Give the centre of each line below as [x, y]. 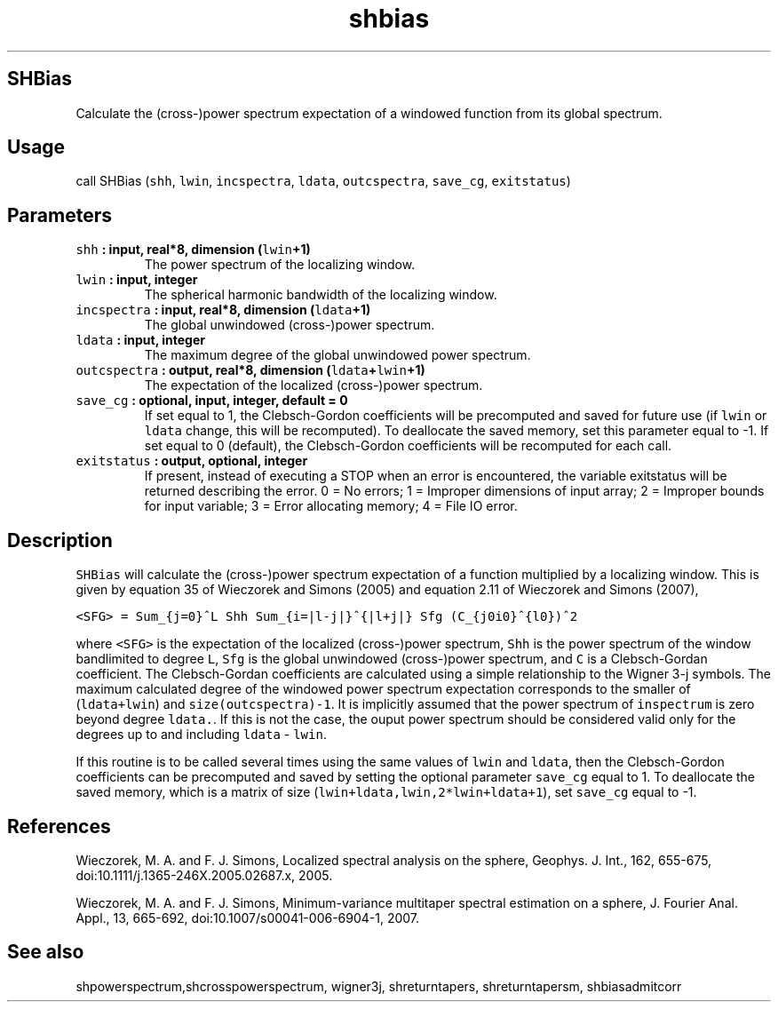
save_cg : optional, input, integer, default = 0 [212, 401]
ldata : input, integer [140, 340]
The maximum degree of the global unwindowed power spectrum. [337, 355]
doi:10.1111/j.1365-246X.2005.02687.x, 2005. [204, 875]
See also [46, 952]
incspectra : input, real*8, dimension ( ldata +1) [223, 310]
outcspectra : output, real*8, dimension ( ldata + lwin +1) [250, 370]
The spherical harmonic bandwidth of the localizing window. [321, 295]
